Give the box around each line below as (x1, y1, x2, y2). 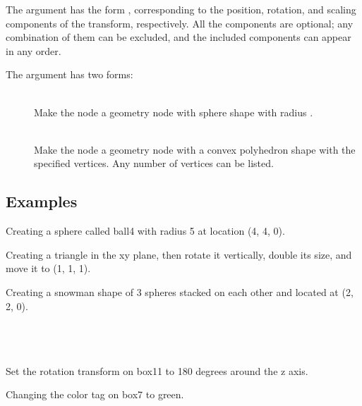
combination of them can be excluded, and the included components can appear (6, 30, 351, 44)
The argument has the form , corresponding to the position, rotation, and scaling (6, 2, 356, 16)
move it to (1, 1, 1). (6, 261, 91, 276)
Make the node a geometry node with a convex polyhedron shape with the (34, 142, 356, 156)
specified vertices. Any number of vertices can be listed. (34, 156, 274, 171)
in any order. (6, 43, 61, 58)
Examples (6, 190, 78, 212)
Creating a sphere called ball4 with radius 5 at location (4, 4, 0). (6, 223, 285, 238)
